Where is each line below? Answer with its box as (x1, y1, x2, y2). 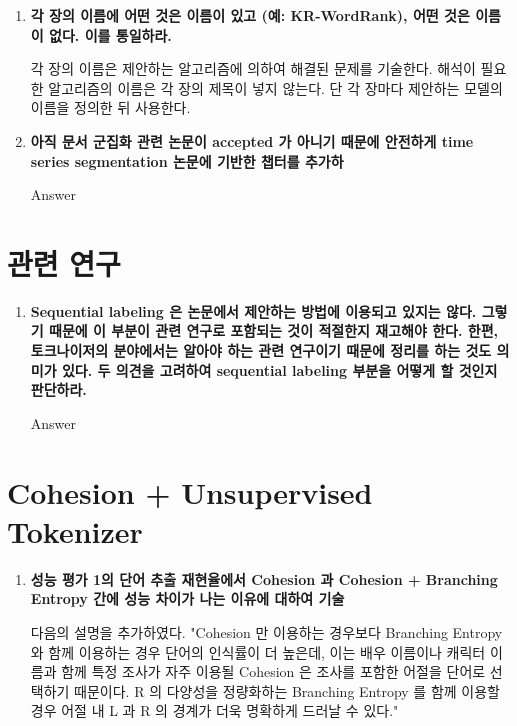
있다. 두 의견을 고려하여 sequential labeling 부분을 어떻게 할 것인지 (61, 359, 498, 380)
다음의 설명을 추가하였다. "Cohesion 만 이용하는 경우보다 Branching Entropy (30, 621, 503, 642)
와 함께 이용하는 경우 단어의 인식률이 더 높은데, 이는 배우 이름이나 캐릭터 (30, 641, 486, 662)
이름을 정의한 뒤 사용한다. (30, 97, 191, 118)
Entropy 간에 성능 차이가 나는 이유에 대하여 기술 (30, 588, 345, 609)
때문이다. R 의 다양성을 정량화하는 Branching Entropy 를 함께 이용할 (74, 680, 500, 701)
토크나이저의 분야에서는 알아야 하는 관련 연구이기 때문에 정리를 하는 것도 (30, 340, 492, 361)
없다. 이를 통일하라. (49, 24, 172, 45)
